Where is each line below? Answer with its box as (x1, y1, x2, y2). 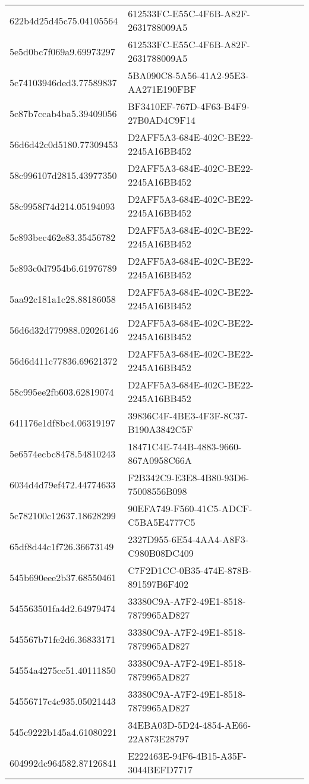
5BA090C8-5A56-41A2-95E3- (128, 68, 249, 82)
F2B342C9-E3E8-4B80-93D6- (128, 471, 250, 484)
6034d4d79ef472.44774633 (10, 477, 116, 491)
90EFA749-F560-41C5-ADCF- (128, 501, 253, 515)
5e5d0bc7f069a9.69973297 (10, 44, 115, 58)
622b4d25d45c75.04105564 (10, 13, 118, 27)
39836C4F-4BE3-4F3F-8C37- (128, 409, 248, 422)
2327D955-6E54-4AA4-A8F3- (128, 532, 249, 546)
